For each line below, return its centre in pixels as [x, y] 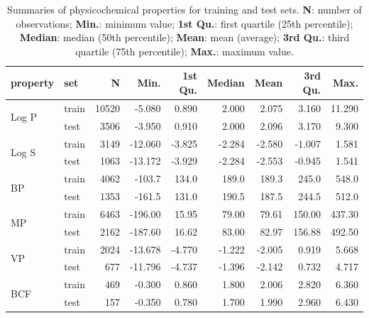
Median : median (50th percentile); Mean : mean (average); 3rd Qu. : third [184, 37]
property [33, 83]
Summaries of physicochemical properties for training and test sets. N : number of [184, 9]
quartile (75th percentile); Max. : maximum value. [184, 51]
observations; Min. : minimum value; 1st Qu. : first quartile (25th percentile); [184, 23]
